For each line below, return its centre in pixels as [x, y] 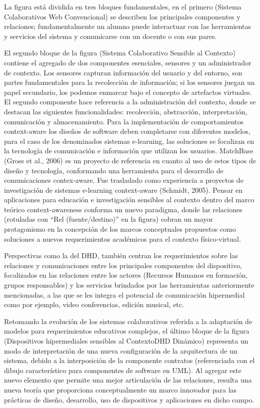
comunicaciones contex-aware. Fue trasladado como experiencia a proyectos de [124, 180]
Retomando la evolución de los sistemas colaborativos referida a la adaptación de [128, 321]
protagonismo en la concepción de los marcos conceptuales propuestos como [120, 229]
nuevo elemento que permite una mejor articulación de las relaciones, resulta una [128, 380]
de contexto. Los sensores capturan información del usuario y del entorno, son [123, 72]
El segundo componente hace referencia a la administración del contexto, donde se [130, 102]
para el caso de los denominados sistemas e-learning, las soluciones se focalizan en [129, 141]
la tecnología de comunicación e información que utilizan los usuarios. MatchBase [129, 151]
